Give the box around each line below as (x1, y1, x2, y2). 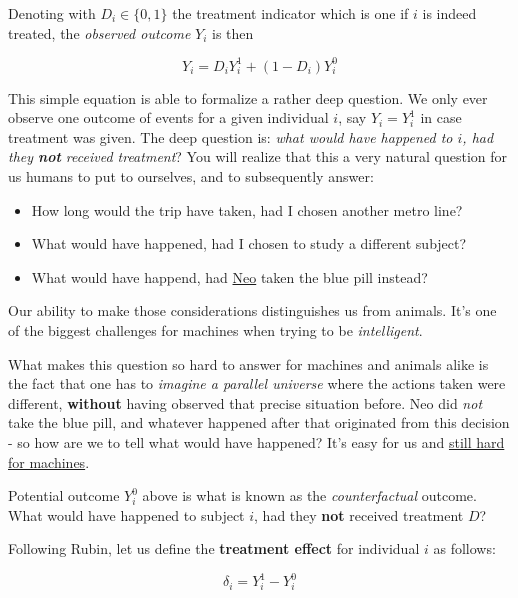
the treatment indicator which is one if (172, 3, 409, 23)
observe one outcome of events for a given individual (8, 107, 329, 128)
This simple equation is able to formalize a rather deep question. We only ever (8, 87, 488, 108)
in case (420, 107, 462, 128)
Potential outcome (8, 485, 120, 506)
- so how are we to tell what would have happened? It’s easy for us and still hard (8, 432, 505, 452)
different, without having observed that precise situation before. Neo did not (8, 392, 483, 413)
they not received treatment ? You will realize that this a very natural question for (8, 146, 508, 167)
